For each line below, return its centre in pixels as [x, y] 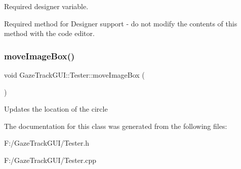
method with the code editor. [49, 33]
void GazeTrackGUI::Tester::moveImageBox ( [74, 75]
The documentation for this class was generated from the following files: [116, 126]
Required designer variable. [46, 6]
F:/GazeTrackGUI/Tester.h [47, 143]
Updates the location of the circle [56, 109]
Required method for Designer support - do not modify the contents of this [121, 23]
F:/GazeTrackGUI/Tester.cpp [50, 160]
